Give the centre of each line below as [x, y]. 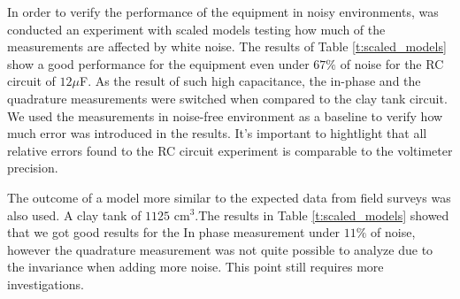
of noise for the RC [392, 63]
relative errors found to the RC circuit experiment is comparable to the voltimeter [230, 150]
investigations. [46, 284]
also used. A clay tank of [74, 215]
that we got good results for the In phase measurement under [174, 232]
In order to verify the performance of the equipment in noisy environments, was [223, 11]
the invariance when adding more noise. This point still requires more [195, 267]
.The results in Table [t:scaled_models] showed [322, 215]
